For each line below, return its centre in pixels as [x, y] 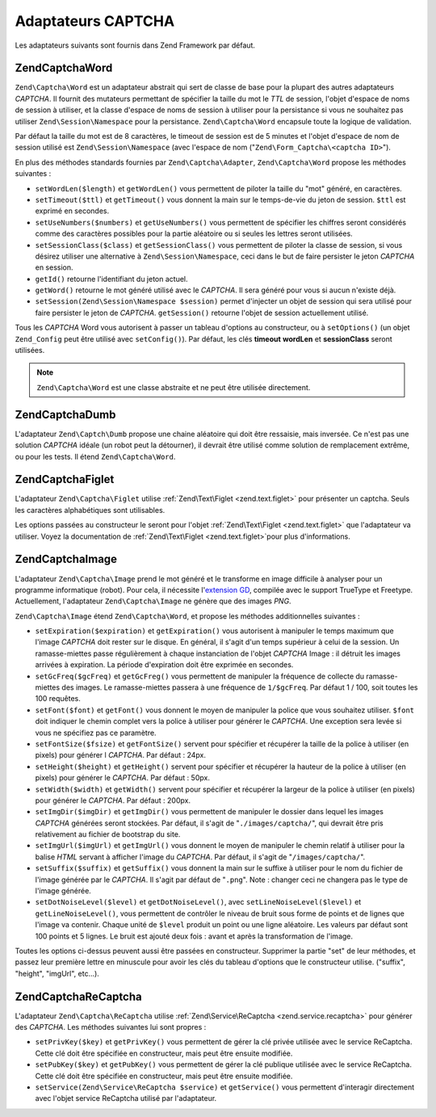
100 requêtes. [58, 699]
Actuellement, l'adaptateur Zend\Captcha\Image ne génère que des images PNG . [153, 601]
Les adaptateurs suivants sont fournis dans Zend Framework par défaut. [135, 45]
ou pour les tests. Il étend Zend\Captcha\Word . [95, 456]
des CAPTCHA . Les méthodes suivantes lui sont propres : [111, 1027]
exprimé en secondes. [72, 211]
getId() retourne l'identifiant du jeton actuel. [111, 279]
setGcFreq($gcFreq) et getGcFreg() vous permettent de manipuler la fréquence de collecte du [200, 676]
